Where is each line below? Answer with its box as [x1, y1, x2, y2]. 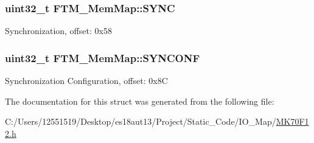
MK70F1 [276, 115, 309, 128]
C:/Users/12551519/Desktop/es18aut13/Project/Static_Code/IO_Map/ [5, 115, 276, 128]
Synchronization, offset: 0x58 [5, 24, 112, 37]
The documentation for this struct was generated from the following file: [5, 94, 274, 107]
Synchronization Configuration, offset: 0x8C [5, 74, 168, 87]
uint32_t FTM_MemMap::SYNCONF [5, 50, 200, 65]
